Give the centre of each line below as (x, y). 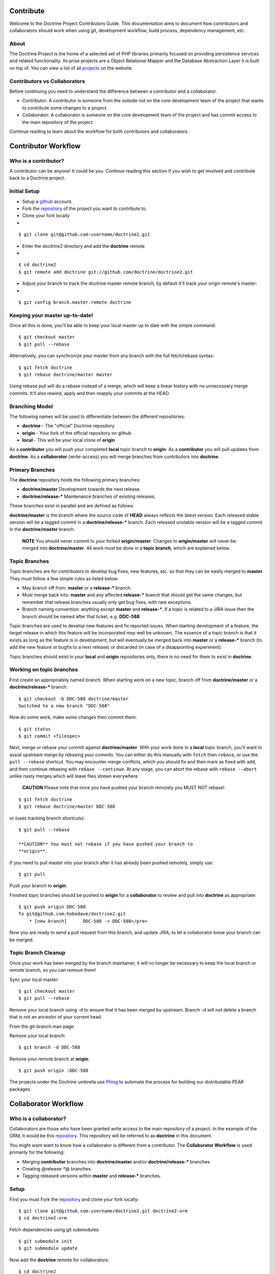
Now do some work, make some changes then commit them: (73, 717)
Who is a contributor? (37, 161)
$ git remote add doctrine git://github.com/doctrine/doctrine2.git (106, 272)
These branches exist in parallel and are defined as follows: (72, 506)
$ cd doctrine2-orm (43, 1218)
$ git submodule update (48, 1248)
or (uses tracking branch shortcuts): (47, 818)
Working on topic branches (44, 670)
